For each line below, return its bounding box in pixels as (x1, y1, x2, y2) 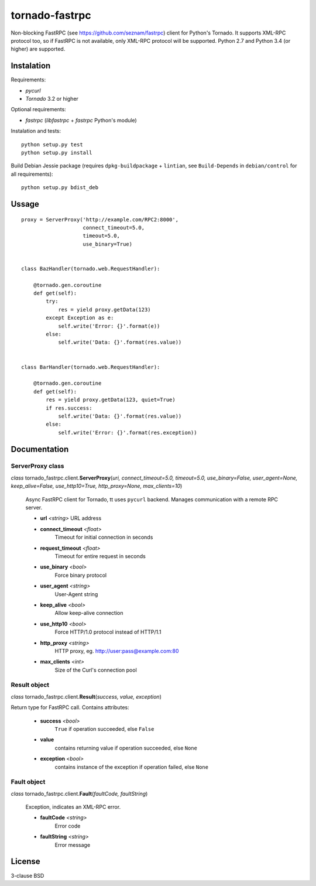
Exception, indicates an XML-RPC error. (25, 803, 121, 810)
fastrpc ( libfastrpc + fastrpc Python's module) (25, 117, 137, 124)
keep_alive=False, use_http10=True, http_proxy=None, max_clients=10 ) (11, 483, 183, 490)
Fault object (11, 778, 46, 786)
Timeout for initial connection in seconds (54, 533, 153, 541)
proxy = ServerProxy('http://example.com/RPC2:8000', (21, 216, 178, 223)
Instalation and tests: (11, 128, 61, 135)
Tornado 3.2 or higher (25, 95, 79, 102)
